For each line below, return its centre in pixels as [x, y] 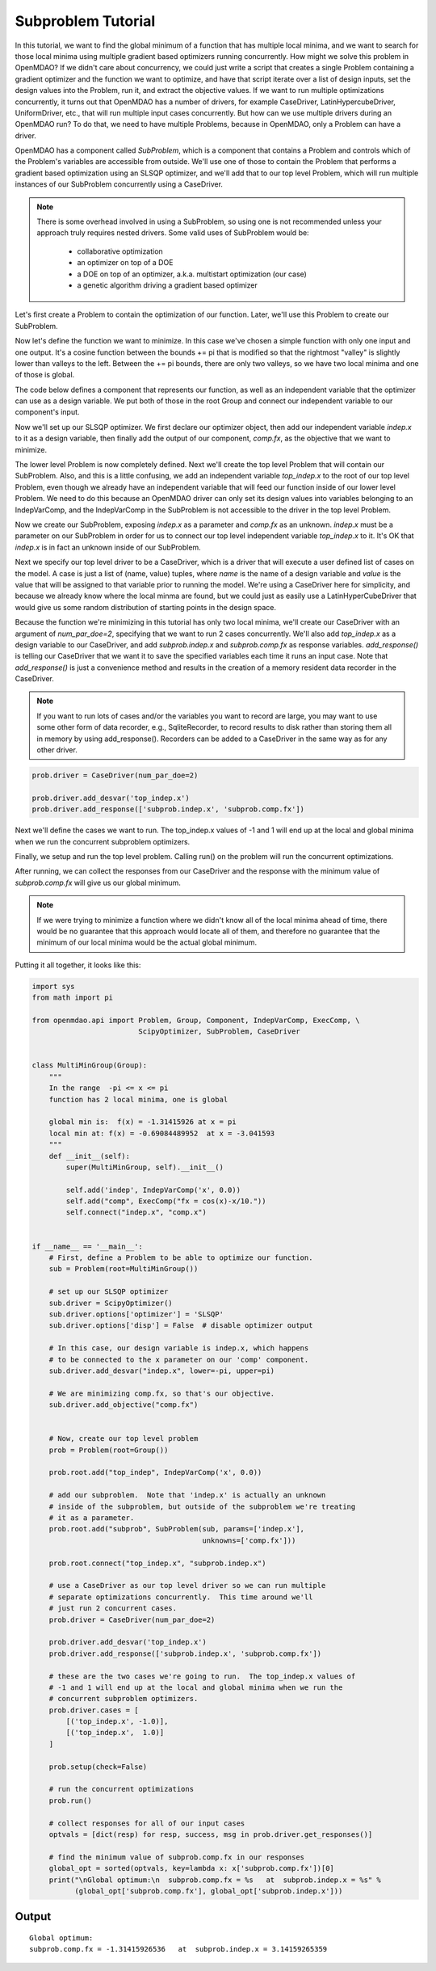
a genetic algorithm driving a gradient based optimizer [168, 285]
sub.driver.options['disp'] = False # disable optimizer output [181, 1326]
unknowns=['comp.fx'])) [249, 1540]
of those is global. [45, 375]
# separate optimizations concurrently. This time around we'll [181, 1597]
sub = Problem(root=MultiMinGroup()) [124, 1269]
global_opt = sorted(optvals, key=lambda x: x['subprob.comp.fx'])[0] [192, 1868]
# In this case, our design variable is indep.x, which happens [179, 1348]
